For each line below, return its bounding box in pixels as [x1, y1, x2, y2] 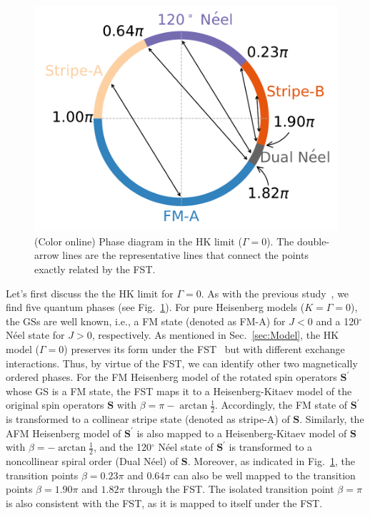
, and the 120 [94, 439, 151, 454]
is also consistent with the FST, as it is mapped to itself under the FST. [6, 495, 323, 510]
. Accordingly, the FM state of [215, 397, 348, 412]
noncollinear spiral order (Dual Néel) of [6, 454, 179, 469]
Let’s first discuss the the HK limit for [6, 285, 174, 300]
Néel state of [158, 439, 214, 454]
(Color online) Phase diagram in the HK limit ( [34, 233, 242, 248]
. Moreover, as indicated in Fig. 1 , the [187, 454, 355, 469]
